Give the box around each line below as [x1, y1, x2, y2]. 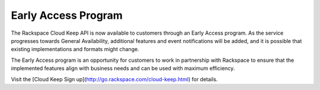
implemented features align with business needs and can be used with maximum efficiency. [11, 65, 235, 72]
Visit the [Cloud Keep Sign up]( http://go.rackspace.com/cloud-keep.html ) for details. [11, 75, 218, 82]
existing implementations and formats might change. [11, 46, 139, 53]
